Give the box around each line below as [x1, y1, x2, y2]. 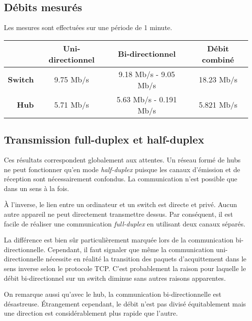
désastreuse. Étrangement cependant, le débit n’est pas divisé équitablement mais [4, 298, 246, 308]
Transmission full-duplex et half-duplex [4, 132, 205, 147]
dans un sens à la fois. [4, 183, 69, 193]
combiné [202, 53, 235, 65]
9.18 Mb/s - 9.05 [118, 68, 175, 80]
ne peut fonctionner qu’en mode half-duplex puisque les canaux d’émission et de [4, 164, 240, 174]
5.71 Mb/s [54, 99, 89, 111]
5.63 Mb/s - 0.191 [116, 93, 177, 105]
